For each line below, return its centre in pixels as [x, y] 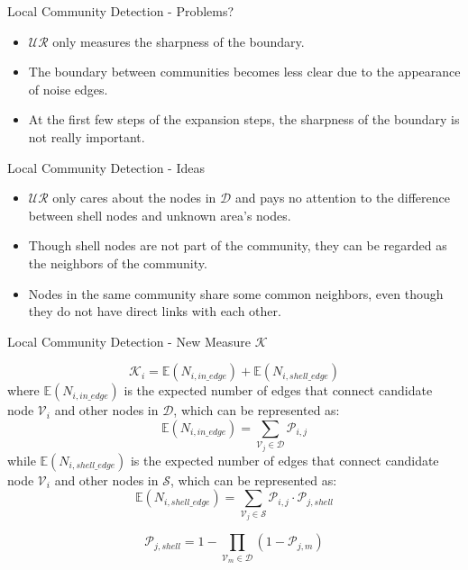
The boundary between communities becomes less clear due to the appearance [244, 72]
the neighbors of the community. [118, 262]
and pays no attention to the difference [343, 198]
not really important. [87, 136]
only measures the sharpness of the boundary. [179, 41]
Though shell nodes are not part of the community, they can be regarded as [238, 245]
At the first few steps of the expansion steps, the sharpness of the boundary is [244, 119]
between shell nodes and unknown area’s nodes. [160, 215]
